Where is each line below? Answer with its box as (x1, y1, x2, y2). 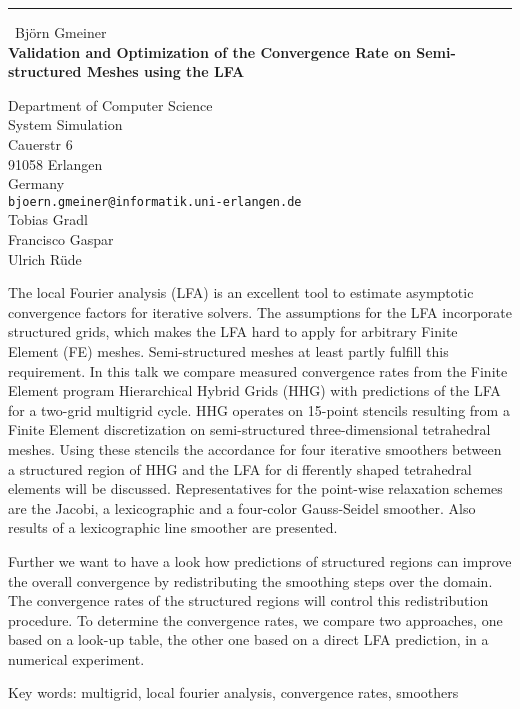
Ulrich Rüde (8, 248, 82, 269)
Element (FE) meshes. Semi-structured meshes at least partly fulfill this (8, 340, 449, 361)
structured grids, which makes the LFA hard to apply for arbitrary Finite (8, 321, 458, 342)
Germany (8, 173, 65, 194)
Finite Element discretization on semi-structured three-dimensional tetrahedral (8, 419, 491, 440)
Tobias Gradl (8, 209, 88, 230)
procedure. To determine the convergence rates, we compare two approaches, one (8, 609, 503, 630)
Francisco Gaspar (8, 229, 114, 249)
